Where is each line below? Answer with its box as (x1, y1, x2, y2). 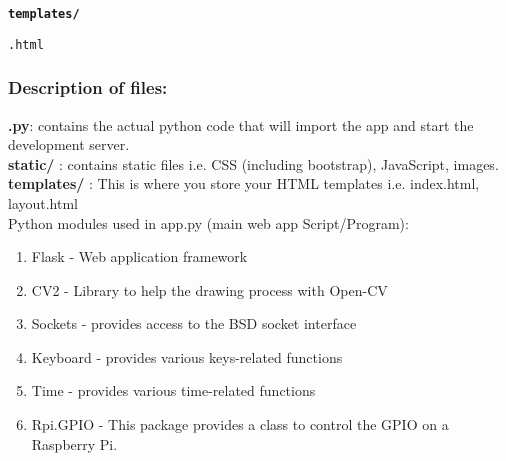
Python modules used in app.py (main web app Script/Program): (8, 212, 409, 233)
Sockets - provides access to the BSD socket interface (31, 313, 357, 334)
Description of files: (8, 75, 168, 100)
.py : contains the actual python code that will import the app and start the (8, 114, 474, 135)
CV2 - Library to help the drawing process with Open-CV (31, 279, 388, 300)
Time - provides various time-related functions (31, 380, 316, 401)
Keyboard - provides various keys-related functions (31, 346, 343, 367)
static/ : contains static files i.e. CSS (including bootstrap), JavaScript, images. (8, 153, 499, 174)
